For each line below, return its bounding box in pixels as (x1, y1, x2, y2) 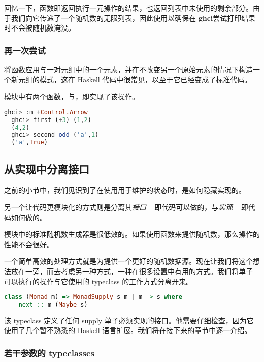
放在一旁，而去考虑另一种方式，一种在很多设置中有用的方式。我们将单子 (11, 265, 253, 276)
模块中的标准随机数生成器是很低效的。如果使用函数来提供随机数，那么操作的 (4, 229, 260, 239)
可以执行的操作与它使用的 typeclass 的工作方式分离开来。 (4, 276, 193, 286)
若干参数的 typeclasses (4, 346, 95, 359)
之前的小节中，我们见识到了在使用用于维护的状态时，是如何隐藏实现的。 (4, 185, 246, 195)
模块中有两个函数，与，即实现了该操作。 (4, 91, 139, 102)
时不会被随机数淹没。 (4, 22, 75, 33)
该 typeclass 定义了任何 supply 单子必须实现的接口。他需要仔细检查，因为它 (4, 315, 254, 325)
